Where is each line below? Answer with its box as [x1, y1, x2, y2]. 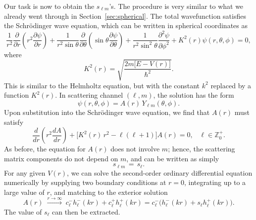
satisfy [4, 116, 24, 127]
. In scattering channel [55, 90, 123, 100]
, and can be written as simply [126, 153, 219, 163]
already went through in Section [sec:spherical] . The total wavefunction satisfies [4, 10, 246, 21]
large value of [4, 187, 45, 197]
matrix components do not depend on [4, 153, 118, 163]
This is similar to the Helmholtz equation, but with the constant [4, 80, 200, 90]
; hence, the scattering [168, 144, 235, 154]
